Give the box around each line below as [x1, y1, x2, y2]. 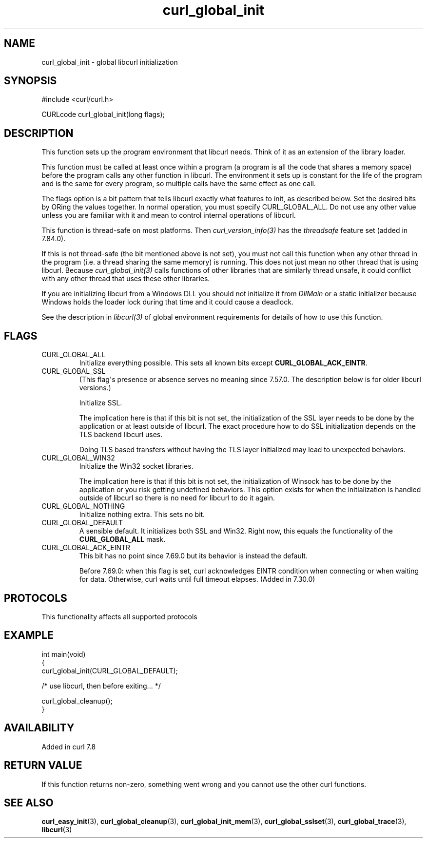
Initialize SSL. [79, 399, 122, 407]
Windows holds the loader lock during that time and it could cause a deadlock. [41, 298, 293, 306]
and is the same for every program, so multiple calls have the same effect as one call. [41, 179, 316, 188]
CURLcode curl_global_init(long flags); [41, 110, 165, 119]
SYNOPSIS [4, 75, 57, 87]
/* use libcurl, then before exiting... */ [41, 681, 161, 690]
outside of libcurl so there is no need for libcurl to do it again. [79, 494, 275, 502]
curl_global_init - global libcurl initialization [41, 57, 178, 66]
